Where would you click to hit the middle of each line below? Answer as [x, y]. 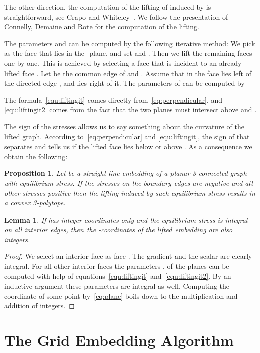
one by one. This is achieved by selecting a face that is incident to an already [123, 63]
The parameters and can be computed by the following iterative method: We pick [130, 43]
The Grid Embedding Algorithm [119, 340]
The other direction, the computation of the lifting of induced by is [108, 7]
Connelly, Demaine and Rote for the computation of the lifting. [102, 26]
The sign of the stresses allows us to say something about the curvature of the [124, 126]
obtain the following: [36, 156]
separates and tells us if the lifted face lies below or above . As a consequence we [128, 146]
